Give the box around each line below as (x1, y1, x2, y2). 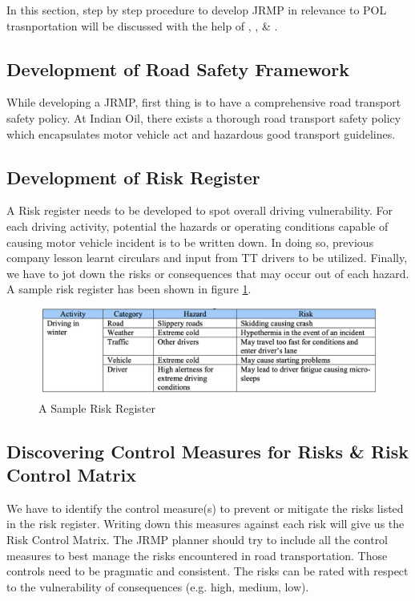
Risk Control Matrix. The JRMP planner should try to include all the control (6, 531, 389, 548)
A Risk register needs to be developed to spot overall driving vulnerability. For (6, 202, 393, 219)
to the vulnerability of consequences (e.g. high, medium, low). (6, 578, 309, 595)
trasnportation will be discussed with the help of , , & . (6, 17, 278, 34)
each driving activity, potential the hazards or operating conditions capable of (6, 217, 389, 234)
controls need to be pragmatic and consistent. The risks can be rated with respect (6, 563, 409, 579)
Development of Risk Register (6, 164, 260, 189)
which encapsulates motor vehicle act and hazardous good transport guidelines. (6, 125, 396, 142)
